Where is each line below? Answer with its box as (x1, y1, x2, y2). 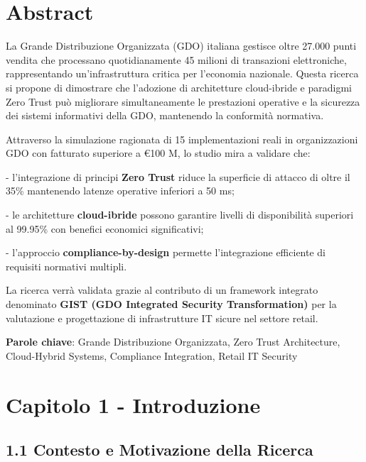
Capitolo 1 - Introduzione (6, 390, 261, 419)
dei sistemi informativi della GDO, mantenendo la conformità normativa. (6, 108, 324, 123)
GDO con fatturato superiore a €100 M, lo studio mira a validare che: (6, 145, 311, 160)
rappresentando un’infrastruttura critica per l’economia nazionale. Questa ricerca (6, 66, 359, 81)
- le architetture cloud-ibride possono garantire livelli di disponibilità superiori (6, 207, 354, 222)
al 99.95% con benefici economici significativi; (6, 221, 204, 236)
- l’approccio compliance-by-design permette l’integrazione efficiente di (6, 245, 325, 260)
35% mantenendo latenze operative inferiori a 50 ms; (6, 183, 235, 198)
